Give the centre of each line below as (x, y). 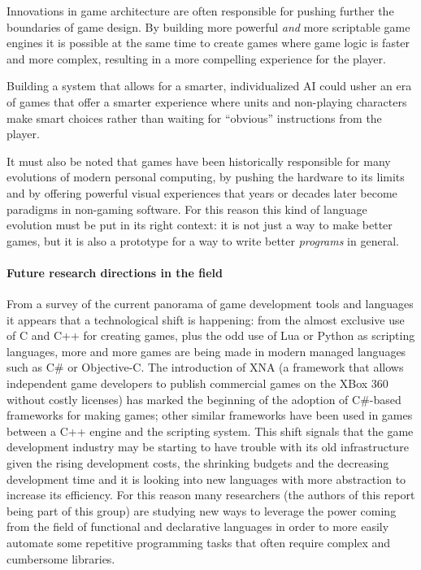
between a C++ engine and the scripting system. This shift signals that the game (210, 431)
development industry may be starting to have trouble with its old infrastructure (208, 447)
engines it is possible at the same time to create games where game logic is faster (208, 43)
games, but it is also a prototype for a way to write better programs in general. (203, 240)
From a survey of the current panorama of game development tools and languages (210, 304)
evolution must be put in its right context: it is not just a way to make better (200, 225)
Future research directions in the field (115, 272)
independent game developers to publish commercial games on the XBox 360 (197, 383)
